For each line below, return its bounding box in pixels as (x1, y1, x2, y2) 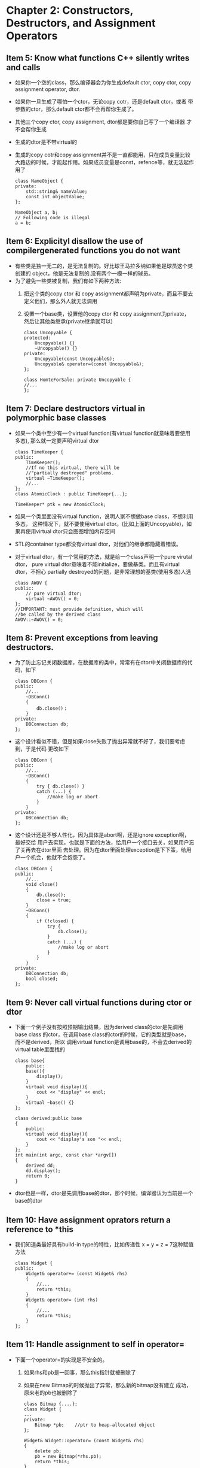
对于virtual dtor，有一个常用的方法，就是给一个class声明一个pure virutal (14, 553, 193, 560)
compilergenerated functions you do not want (6, 246, 181, 256)
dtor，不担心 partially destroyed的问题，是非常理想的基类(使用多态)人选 (14, 568, 192, 575)
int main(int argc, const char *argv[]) (14, 1152, 117, 1158)
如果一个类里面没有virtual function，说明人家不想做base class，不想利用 (14, 513, 194, 520)
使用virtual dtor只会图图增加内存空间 (25, 528, 115, 535)
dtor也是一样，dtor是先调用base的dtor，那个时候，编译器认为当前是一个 (14, 1189, 193, 1197)
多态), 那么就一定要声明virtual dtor (14, 437, 100, 444)
